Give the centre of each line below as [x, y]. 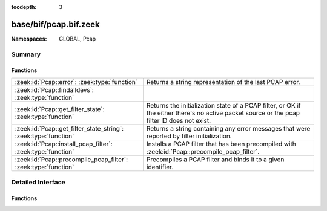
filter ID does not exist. [179, 120]
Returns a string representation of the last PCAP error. [223, 82]
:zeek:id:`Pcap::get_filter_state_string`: [69, 128]
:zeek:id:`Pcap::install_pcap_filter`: [64, 144]
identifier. [160, 167]
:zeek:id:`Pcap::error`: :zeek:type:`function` [76, 82]
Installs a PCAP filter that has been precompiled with [221, 144]
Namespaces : [29, 39]
